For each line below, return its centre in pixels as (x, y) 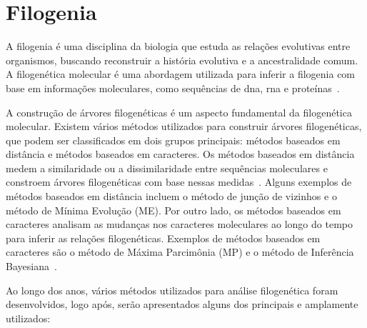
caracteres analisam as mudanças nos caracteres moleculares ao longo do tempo (179, 224)
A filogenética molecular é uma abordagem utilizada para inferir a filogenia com (181, 74)
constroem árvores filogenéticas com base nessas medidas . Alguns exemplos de (179, 182)
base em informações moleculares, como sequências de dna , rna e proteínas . (173, 88)
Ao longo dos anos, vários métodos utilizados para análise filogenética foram (172, 290)
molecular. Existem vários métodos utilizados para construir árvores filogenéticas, (184, 126)
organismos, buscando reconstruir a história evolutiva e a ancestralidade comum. (182, 60)
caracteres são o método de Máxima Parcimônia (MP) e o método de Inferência (180, 252)
